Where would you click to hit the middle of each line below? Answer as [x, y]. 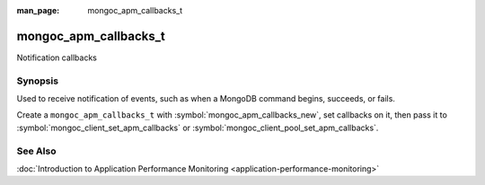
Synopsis [37, 81]
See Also [36, 151]
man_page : [38, 10]
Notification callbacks [57, 57]
